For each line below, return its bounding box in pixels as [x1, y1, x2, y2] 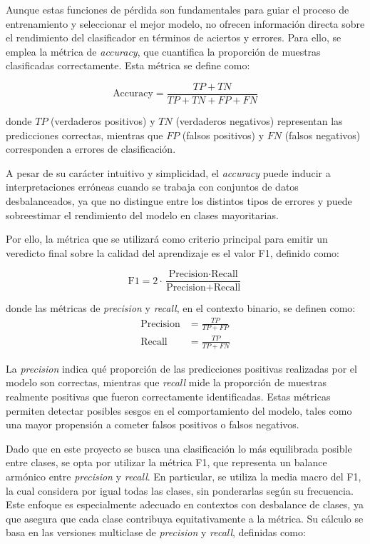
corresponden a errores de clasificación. [6, 141, 176, 156]
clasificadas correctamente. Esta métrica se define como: [6, 58, 250, 73]
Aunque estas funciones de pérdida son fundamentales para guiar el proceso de [6, 2, 349, 16]
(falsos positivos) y [182, 127, 264, 142]
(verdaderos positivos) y [51, 114, 155, 129]
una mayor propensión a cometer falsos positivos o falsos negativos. [6, 417, 299, 432]
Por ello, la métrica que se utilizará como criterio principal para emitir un [6, 231, 328, 246]
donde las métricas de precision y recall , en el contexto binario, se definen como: [6, 301, 356, 316]
